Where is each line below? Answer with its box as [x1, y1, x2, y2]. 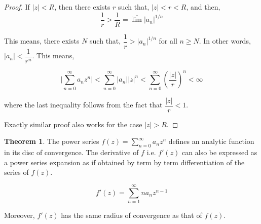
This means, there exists [4, 35, 80, 46]
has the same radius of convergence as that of [61, 209, 202, 220]
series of [4, 167, 29, 177]
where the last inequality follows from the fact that [4, 99, 163, 110]
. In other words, [199, 35, 251, 46]
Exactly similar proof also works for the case [4, 119, 142, 129]
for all [159, 35, 177, 46]
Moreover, [4, 209, 35, 220]
